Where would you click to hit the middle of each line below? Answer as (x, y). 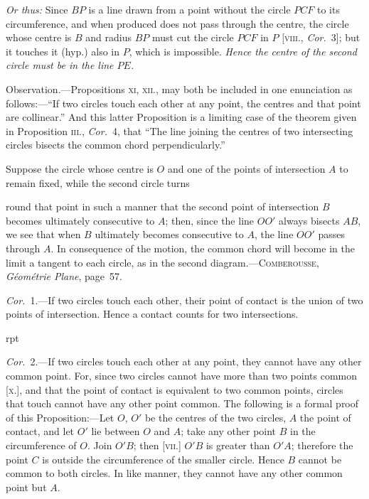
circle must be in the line (60, 65)
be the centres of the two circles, (215, 417)
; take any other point (229, 431)
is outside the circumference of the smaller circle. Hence (163, 459)
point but (26, 487)
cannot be (320, 459)
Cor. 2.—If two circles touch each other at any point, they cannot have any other (184, 361)
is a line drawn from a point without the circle (189, 9)
